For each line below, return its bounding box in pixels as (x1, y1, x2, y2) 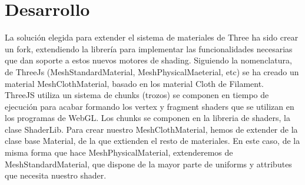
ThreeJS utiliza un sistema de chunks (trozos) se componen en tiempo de (5, 89, 269, 101)
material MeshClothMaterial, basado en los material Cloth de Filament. (5, 77, 264, 89)
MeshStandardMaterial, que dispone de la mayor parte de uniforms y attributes (5, 157, 292, 170)
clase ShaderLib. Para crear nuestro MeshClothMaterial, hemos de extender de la (5, 123, 298, 135)
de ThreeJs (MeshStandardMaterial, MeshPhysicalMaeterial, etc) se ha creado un (5, 65, 299, 78)
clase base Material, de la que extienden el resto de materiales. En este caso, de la (5, 134, 300, 147)
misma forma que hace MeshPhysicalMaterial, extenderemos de (5, 146, 233, 159)
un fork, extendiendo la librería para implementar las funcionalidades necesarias (5, 42, 293, 55)
